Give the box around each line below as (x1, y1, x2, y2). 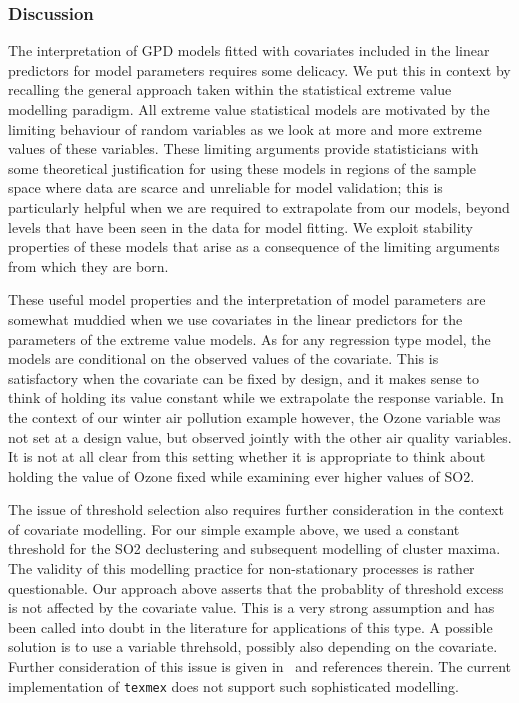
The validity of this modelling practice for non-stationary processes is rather (8, 558, 475, 579)
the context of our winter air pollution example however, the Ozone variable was (8, 406, 501, 427)
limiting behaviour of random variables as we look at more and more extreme (8, 118, 482, 139)
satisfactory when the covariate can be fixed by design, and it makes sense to (8, 367, 480, 388)
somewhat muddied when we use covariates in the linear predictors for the (8, 308, 463, 329)
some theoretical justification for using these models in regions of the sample (8, 157, 477, 178)
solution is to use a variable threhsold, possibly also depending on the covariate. (8, 636, 498, 657)
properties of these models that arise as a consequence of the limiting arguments (8, 236, 500, 257)
